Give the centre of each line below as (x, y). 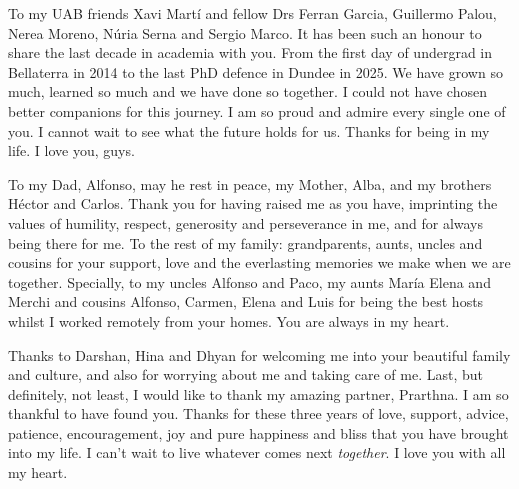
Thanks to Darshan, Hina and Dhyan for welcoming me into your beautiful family (259, 354)
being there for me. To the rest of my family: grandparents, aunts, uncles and (245, 242)
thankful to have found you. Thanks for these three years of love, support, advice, (258, 413)
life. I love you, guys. (71, 150)
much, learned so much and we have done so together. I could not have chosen (247, 91)
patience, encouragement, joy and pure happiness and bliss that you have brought (258, 432)
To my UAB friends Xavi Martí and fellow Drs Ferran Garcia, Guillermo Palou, (252, 13)
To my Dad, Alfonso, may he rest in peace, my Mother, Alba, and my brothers (250, 183)
